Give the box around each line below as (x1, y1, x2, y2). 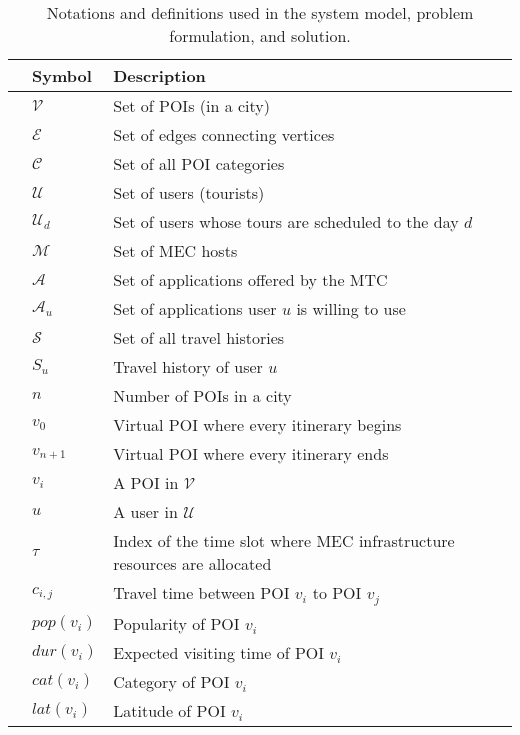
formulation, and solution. (169, 24, 351, 47)
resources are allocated (113, 552, 272, 575)
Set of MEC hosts (113, 239, 238, 262)
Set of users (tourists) (113, 181, 265, 204)
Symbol (32, 64, 92, 87)
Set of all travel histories (113, 326, 285, 349)
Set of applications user (113, 297, 277, 320)
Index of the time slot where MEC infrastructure (113, 529, 455, 552)
